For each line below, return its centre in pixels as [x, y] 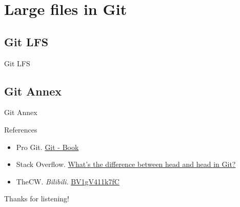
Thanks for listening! [37, 199]
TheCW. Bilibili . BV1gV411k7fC [68, 181]
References [21, 129]
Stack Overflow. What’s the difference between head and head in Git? [126, 164]
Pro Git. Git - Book [47, 147]
